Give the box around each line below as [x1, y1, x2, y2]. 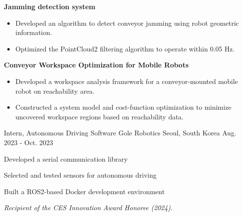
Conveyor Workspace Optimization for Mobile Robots [4, 60, 189, 70]
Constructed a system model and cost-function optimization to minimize [15, 102, 231, 112]
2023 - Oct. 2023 [4, 137, 53, 147]
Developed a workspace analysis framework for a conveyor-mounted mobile [15, 76, 238, 86]
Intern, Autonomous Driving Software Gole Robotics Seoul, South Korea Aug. [4, 128, 237, 138]
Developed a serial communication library [4, 153, 128, 164]
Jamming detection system [4, 1, 96, 11]
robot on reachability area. [15, 85, 95, 96]
